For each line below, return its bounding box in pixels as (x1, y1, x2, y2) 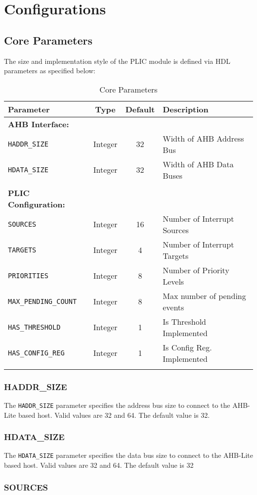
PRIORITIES (8, 271, 48, 280)
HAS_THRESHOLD (8, 323, 61, 331)
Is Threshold (163, 315, 206, 327)
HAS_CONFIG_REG (8, 348, 65, 357)
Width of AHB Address (163, 132, 244, 144)
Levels (163, 275, 184, 287)
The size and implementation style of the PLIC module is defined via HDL (4, 55, 230, 66)
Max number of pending (163, 290, 246, 301)
